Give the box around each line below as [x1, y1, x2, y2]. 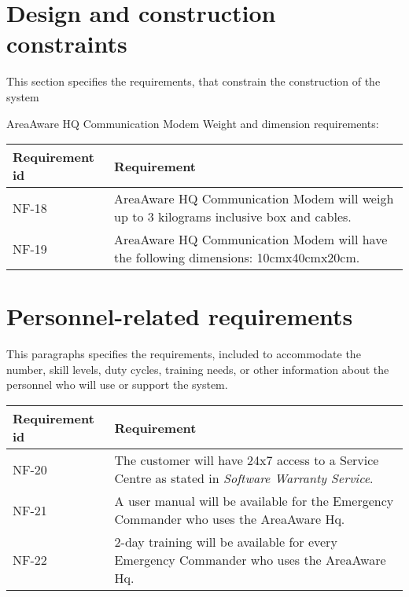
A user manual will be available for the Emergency [114, 492, 394, 510]
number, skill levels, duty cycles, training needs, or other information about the [6, 361, 389, 377]
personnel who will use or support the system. [6, 376, 228, 393]
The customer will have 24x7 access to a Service [114, 451, 379, 469]
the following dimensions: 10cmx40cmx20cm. [114, 248, 360, 267]
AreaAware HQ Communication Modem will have [114, 230, 388, 249]
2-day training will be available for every [114, 533, 337, 551]
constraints [6, 27, 127, 60]
